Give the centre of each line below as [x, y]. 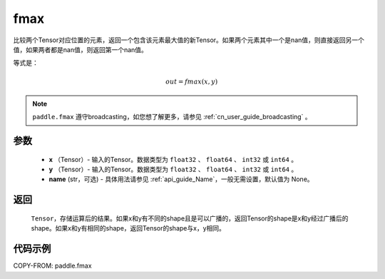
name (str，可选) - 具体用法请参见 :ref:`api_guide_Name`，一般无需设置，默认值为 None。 [181, 179]
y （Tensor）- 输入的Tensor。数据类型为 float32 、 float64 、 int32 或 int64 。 [173, 169]
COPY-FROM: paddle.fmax [52, 266]
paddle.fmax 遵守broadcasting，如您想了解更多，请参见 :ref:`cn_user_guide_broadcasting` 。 [172, 117]
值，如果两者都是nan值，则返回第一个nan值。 [80, 49]
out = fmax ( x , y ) [191, 81]
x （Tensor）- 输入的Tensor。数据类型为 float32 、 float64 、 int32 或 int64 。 [173, 159]
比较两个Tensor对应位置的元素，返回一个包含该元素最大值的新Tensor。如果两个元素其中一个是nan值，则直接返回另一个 [189, 40]
